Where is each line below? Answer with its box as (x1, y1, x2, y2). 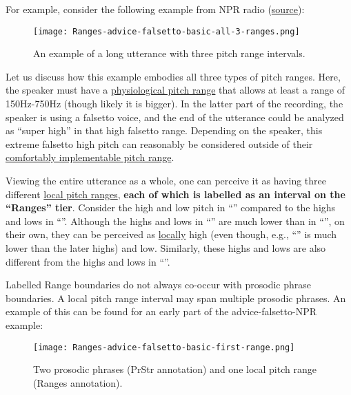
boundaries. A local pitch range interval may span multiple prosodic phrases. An (6, 290, 346, 305)
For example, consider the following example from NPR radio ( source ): (6, 2, 305, 16)
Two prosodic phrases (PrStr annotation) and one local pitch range (33, 362, 317, 376)
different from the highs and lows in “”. (6, 254, 170, 268)
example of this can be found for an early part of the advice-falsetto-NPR (6, 304, 317, 319)
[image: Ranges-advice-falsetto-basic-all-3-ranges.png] (33, 26, 300, 36)
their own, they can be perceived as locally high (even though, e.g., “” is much (6, 227, 337, 242)
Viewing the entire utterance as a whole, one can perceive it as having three (6, 173, 326, 187)
